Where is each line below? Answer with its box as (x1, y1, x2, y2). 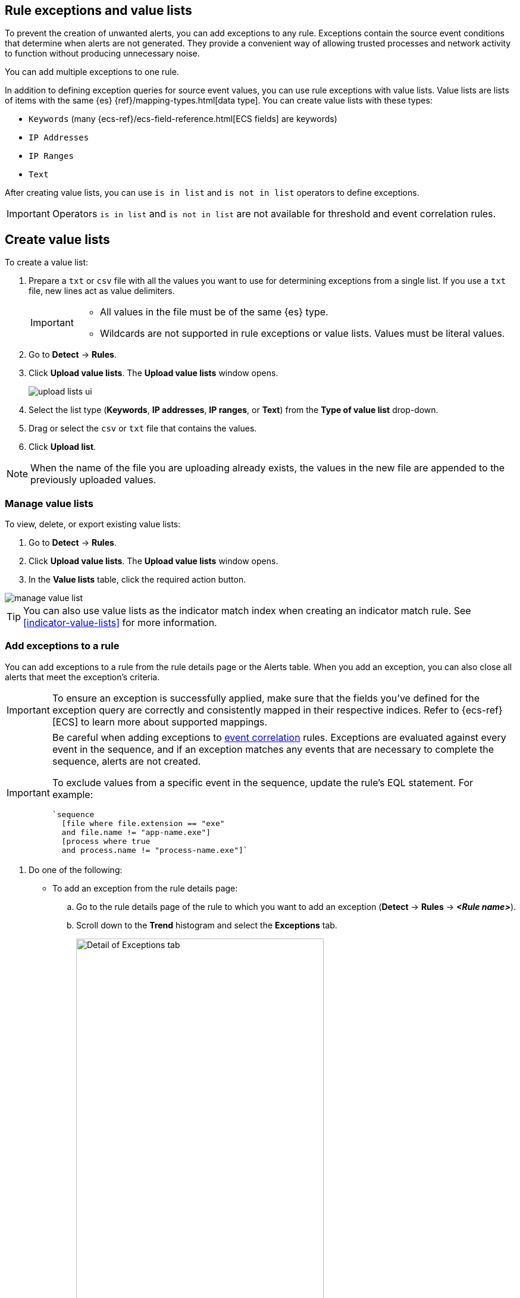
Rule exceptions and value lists (5, 3, 192, 18)
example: (52, 788, 93, 800)
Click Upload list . (29, 442, 96, 452)
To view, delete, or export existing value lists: (5, 519, 181, 530)
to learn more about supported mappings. (80, 715, 268, 728)
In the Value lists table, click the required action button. (29, 574, 246, 585)
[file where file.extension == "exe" (61, 818, 225, 828)
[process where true (61, 836, 151, 846)
